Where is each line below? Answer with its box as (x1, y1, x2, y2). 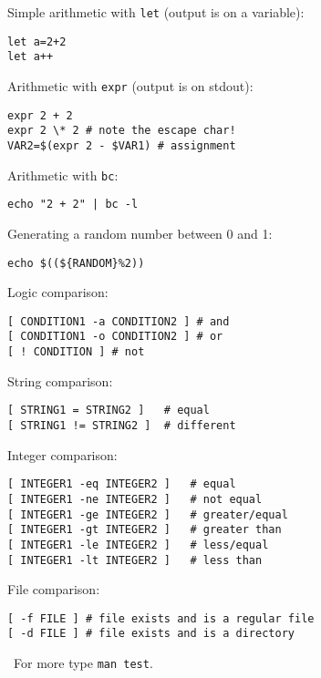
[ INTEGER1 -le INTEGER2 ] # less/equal (7, 538, 269, 551)
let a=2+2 (7, 35, 67, 48)
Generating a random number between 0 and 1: (7, 223, 273, 242)
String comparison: (7, 371, 113, 390)
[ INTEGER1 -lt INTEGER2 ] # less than (7, 553, 263, 567)
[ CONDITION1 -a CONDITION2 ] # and (7, 314, 230, 328)
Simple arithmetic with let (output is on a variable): (7, 3, 305, 21)
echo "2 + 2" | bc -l (7, 198, 139, 211)
